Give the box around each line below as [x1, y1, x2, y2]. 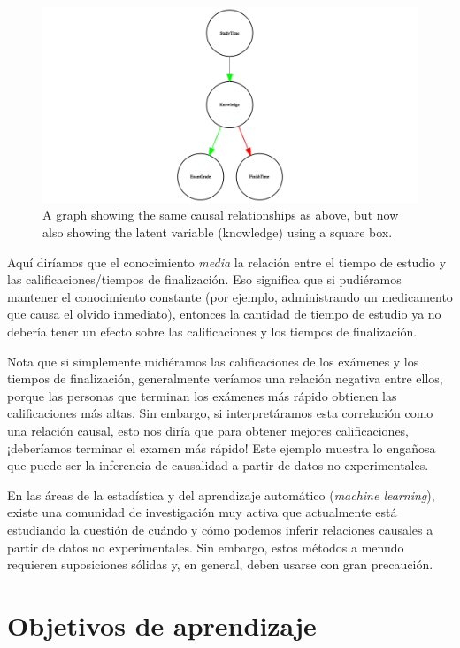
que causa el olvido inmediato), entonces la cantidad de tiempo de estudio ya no [7, 305, 441, 323]
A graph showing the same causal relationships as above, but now [42, 205, 399, 224]
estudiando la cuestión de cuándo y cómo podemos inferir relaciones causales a [7, 520, 433, 538]
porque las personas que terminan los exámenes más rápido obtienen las [7, 386, 397, 405]
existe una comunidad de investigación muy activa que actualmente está [7, 503, 397, 521]
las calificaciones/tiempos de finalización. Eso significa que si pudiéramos [7, 270, 402, 289]
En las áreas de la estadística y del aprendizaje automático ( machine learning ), [7, 485, 435, 504]
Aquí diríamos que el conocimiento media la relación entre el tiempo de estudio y [7, 252, 447, 271]
